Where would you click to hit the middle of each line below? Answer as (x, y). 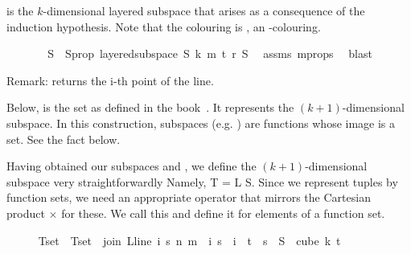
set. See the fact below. (64, 139)
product (26, 213)
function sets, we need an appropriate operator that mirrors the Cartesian (189, 197)
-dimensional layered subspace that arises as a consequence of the (204, 10)
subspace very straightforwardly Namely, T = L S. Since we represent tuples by (202, 181)
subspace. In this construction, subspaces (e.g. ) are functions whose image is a (201, 123)
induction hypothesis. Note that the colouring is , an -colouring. (164, 26)
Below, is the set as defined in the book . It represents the (150, 107)
